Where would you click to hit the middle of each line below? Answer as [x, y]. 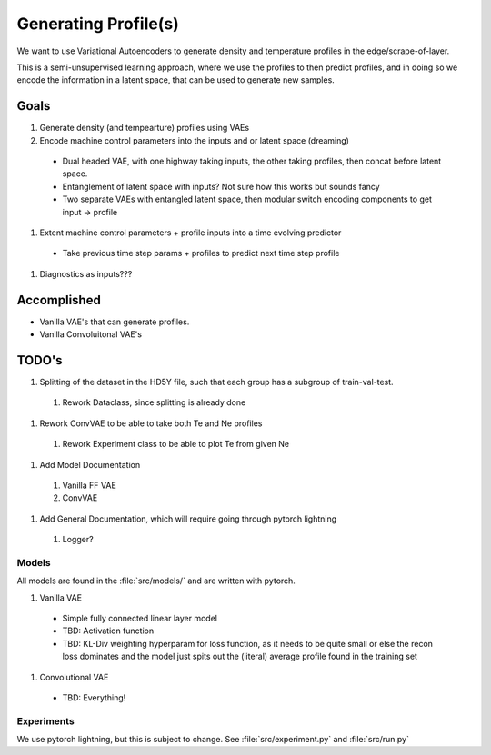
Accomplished [59, 300]
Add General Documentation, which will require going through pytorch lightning [188, 519]
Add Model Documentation [90, 464]
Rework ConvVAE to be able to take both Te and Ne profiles [151, 423]
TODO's [40, 360]
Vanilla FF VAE [90, 485]
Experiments [45, 720]
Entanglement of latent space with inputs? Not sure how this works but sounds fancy [221, 186]
